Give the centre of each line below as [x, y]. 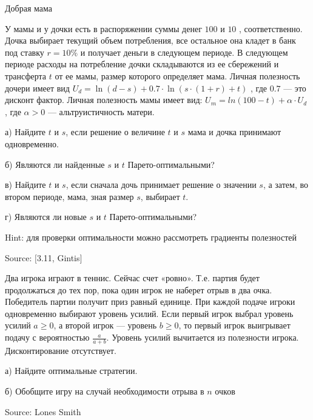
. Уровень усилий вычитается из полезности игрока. [203, 337]
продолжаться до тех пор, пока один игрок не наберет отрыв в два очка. [139, 289]
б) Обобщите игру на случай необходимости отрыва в [105, 391]
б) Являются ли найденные [55, 164]
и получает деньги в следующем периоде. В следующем [184, 52]
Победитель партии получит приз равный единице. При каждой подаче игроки [150, 302]
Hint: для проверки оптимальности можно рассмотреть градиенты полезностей [151, 237]
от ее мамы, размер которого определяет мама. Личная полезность [177, 75]
